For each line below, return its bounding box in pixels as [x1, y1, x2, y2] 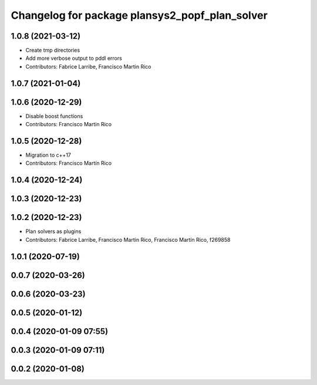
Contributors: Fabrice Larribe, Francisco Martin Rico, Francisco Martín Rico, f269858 [25, 236, 231, 243]
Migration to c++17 [25, 151, 72, 158]
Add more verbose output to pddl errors [25, 55, 123, 62]
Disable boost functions [25, 112, 83, 120]
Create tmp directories [25, 47, 80, 54]
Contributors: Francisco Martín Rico [25, 160, 112, 167]
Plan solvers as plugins [25, 228, 82, 235]
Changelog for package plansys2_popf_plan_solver [11, 9, 268, 22]
